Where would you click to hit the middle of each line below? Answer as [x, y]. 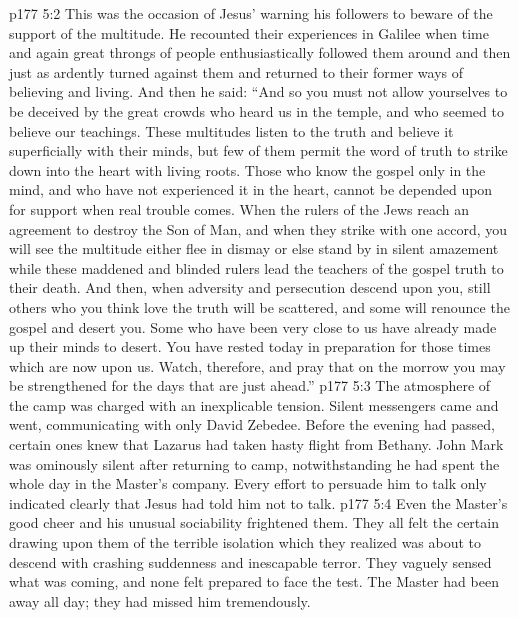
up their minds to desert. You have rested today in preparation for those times [250, 346]
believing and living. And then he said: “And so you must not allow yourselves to [258, 91]
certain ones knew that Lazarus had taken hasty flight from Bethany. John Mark [256, 444]
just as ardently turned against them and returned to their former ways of [236, 71]
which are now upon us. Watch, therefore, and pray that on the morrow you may [257, 365]
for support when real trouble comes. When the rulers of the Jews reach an [239, 208]
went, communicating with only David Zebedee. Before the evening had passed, [252, 424]
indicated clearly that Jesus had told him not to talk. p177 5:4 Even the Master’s [258, 502]
